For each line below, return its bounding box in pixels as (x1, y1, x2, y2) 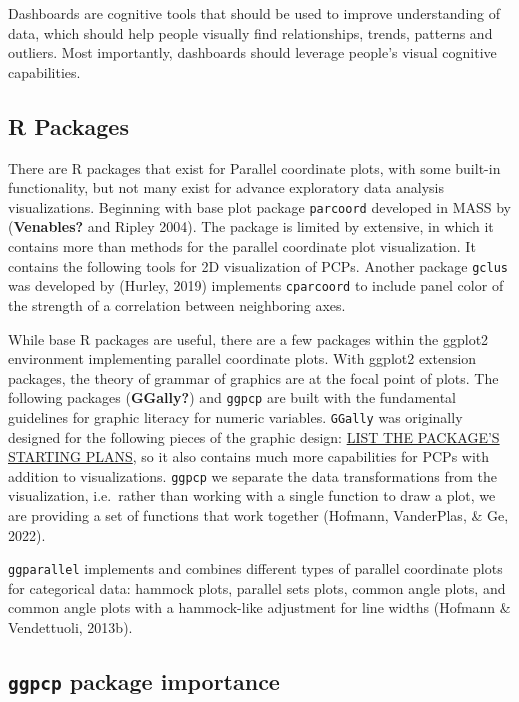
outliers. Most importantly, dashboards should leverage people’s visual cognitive (8, 42, 497, 63)
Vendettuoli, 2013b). (8, 617, 133, 638)
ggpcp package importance (8, 666, 280, 697)
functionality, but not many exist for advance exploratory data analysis (8, 177, 444, 198)
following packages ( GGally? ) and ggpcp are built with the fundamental (8, 387, 457, 408)
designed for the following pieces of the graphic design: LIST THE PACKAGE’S (8, 426, 500, 447)
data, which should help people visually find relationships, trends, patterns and (8, 22, 493, 43)
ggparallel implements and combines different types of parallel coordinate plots (8, 558, 503, 579)
